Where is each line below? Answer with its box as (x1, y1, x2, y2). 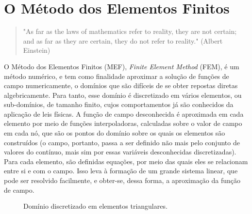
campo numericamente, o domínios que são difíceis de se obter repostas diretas (4, 80, 238, 91)
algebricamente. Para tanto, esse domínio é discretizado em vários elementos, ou (4, 90, 242, 100)
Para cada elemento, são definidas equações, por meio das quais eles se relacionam (4, 156, 248, 166)
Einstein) (23, 45, 50, 55)
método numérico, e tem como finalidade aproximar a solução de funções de (4, 71, 229, 81)
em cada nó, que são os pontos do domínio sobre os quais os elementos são (4, 128, 225, 138)
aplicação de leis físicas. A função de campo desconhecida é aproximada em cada (4, 108, 244, 119)
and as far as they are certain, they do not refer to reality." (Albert (23, 35, 223, 46)
